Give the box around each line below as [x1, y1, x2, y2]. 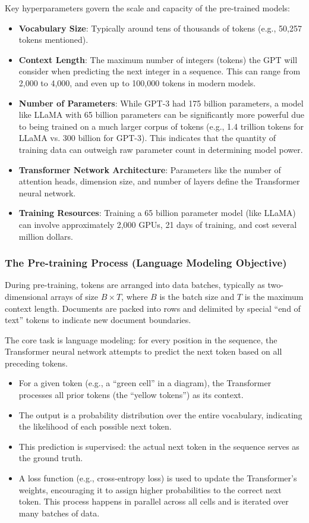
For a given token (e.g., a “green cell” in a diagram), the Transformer [18, 377, 272, 389]
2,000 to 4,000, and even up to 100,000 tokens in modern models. [18, 76, 256, 89]
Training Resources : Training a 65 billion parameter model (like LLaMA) [18, 206, 296, 219]
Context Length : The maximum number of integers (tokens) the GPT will [18, 53, 298, 65]
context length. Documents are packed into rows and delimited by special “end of [5, 302, 301, 314]
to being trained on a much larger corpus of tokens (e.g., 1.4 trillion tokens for [18, 120, 304, 132]
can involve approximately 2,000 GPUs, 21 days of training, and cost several [18, 218, 297, 230]
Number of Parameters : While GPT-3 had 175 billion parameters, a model [18, 96, 304, 109]
